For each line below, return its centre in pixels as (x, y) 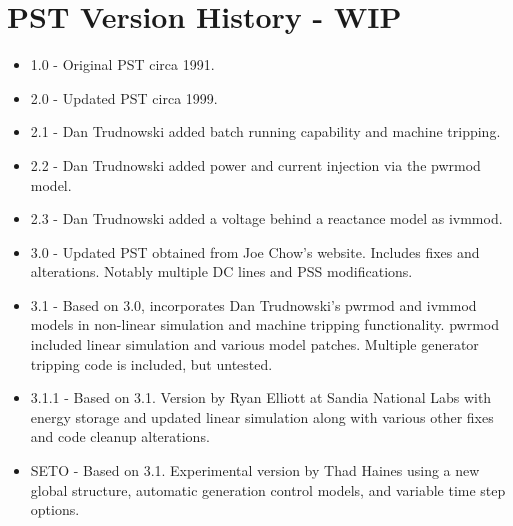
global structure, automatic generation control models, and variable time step (268, 489)
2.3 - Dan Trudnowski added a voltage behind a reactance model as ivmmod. (266, 218)
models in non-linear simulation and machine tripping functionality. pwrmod (264, 324)
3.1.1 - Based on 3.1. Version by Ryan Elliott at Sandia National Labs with (261, 397)
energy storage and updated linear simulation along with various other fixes (262, 416)
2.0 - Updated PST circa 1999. (124, 97)
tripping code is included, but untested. (151, 363)
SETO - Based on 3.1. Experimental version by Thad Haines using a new (255, 470)
